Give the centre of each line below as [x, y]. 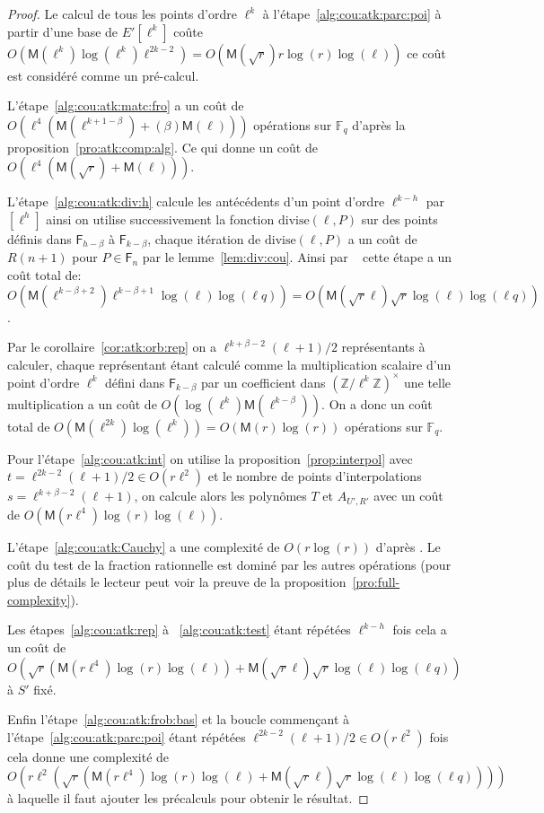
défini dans [135, 382]
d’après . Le [408, 546]
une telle [427, 382]
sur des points [399, 219]
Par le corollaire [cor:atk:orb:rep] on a [112, 347]
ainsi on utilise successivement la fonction [160, 219]
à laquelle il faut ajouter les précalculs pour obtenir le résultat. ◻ [188, 798]
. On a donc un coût [377, 403]
